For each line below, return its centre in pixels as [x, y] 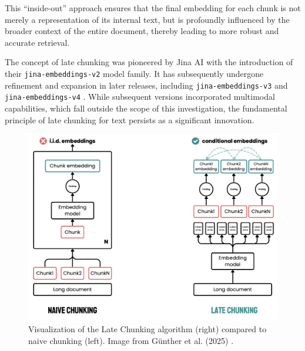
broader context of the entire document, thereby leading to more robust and [142, 31]
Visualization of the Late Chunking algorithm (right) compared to [148, 329]
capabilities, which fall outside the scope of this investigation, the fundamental [146, 108]
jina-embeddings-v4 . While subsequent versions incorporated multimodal [140, 97]
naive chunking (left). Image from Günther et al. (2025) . [131, 340]
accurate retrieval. [37, 42]
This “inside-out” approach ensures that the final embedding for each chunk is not [153, 8]
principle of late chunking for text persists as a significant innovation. [130, 119]
